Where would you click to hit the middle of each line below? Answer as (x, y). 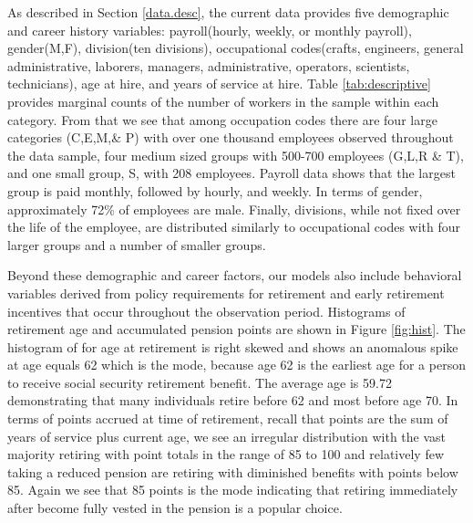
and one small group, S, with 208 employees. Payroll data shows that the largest (231, 173)
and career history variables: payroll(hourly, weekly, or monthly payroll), (210, 30)
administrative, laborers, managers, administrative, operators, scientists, (209, 65)
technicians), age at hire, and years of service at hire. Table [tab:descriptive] (219, 84)
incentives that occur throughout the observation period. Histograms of (206, 311)
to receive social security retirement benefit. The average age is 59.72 (200, 382)
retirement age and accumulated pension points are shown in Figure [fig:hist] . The (236, 329)
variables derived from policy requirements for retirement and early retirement (226, 293)
